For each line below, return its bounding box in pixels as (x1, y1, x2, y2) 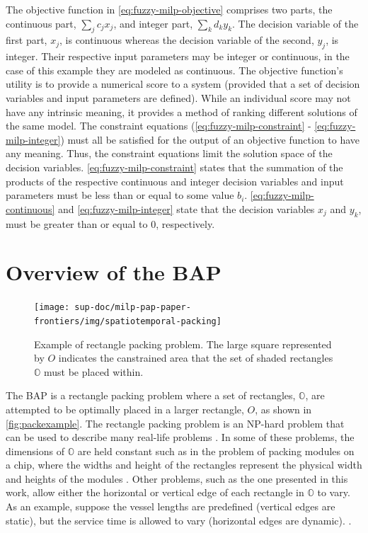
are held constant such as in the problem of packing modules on (77, 443, 355, 458)
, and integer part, (113, 16, 193, 30)
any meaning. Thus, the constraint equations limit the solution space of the (6, 146, 333, 161)
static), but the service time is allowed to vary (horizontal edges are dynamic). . (6, 512, 352, 527)
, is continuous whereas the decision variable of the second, (59, 33, 314, 47)
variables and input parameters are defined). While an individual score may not (6, 90, 351, 105)
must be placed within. (44, 364, 144, 379)
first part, (6, 33, 47, 47)
